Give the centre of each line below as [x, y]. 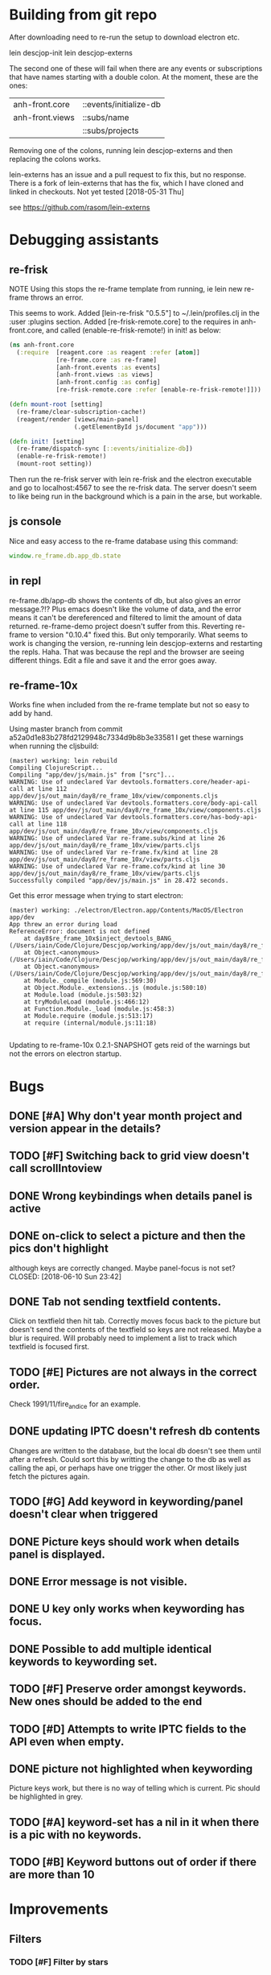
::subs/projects [111, 130]
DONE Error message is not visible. [99, 1582]
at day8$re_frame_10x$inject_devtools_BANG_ [99, 939]
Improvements [59, 1909]
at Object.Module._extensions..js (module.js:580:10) [115, 988]
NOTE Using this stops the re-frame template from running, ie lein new [126, 288]
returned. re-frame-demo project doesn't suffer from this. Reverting [121, 626]
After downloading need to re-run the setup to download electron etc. [125, 37]
